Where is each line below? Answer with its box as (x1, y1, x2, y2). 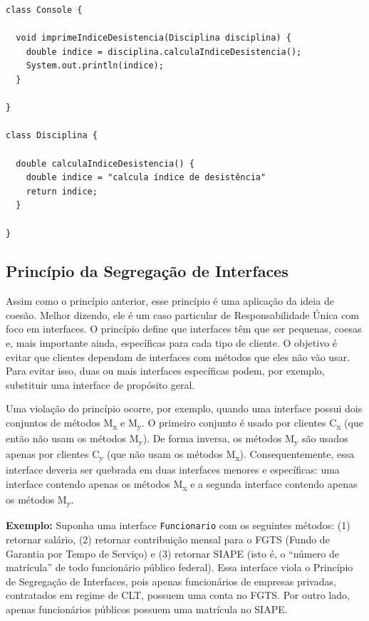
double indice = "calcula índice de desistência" (26, 172, 266, 183)
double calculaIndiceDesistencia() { (16, 158, 194, 169)
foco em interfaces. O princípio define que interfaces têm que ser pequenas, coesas (6, 321, 362, 336)
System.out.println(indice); (26, 61, 164, 71)
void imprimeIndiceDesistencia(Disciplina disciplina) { (16, 33, 291, 43)
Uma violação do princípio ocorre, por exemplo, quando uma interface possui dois (6, 401, 363, 416)
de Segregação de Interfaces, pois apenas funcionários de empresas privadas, (6, 573, 336, 588)
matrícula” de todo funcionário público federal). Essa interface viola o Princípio (6, 560, 353, 575)
